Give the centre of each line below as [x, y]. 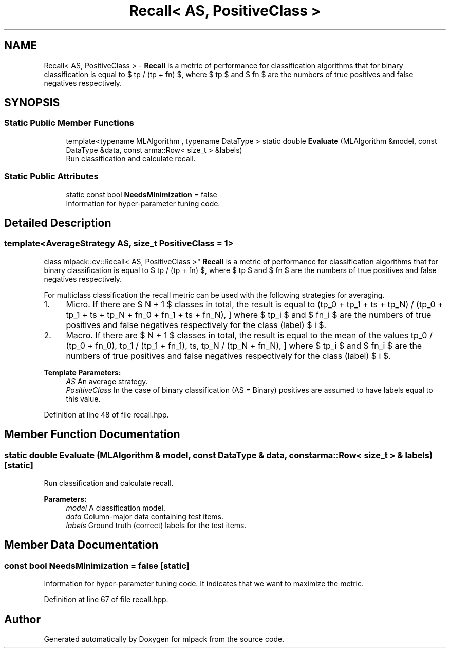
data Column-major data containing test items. [145, 517]
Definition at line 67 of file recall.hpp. [106, 600]
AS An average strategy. [107, 381]
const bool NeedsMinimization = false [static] [97, 565]
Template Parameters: [82, 372]
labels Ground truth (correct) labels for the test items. [156, 525]
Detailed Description [58, 223]
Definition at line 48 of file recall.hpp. [106, 414]
